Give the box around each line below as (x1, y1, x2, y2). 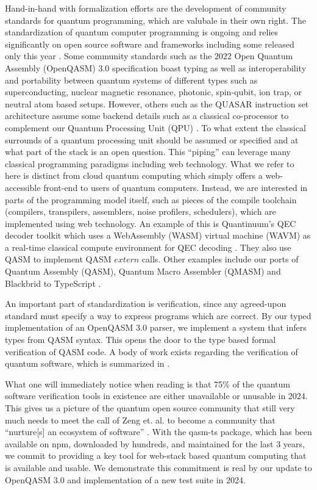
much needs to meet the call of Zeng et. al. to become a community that (5, 413, 276, 426)
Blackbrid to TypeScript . (5, 276, 101, 289)
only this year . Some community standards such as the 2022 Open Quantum (5, 49, 293, 62)
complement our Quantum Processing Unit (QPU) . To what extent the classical (5, 121, 306, 134)
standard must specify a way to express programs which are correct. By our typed (5, 309, 312, 322)
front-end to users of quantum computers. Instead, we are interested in (43, 181, 308, 193)
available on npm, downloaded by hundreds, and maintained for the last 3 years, (5, 437, 305, 450)
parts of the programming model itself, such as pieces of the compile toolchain (5, 193, 297, 206)
